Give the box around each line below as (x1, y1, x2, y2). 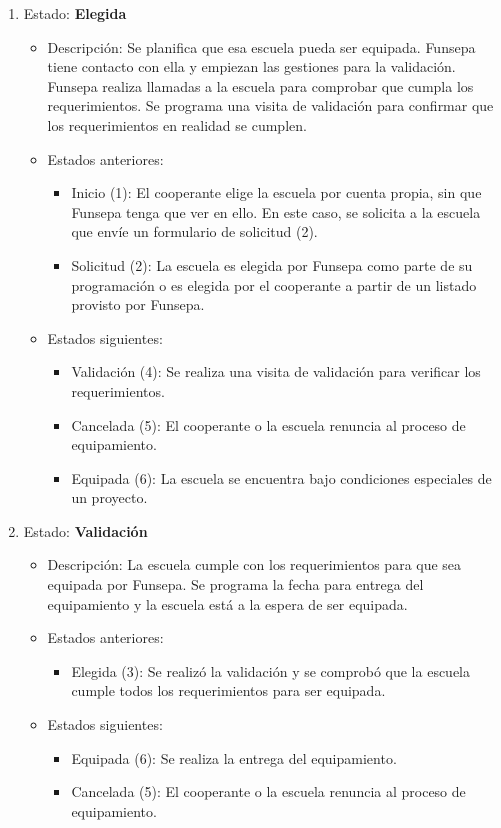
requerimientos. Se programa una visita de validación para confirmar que (47, 95, 494, 116)
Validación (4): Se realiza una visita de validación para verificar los (71, 361, 481, 382)
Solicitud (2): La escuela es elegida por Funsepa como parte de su (71, 254, 473, 275)
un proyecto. (71, 487, 148, 508)
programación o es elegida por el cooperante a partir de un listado (71, 274, 477, 295)
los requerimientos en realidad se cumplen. (47, 114, 307, 135)
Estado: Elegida (23, 3, 127, 23)
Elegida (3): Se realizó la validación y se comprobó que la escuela (71, 660, 471, 681)
